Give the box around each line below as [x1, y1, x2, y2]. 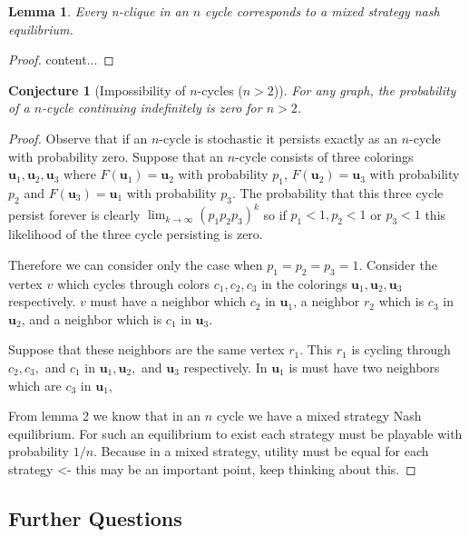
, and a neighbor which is [21, 309, 162, 328]
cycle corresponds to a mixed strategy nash [205, 2, 440, 20]
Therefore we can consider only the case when [8, 254, 263, 273]
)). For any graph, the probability [273, 80, 456, 99]
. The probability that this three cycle [231, 183, 444, 202]
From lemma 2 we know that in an [8, 406, 201, 425]
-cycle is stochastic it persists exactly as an [159, 128, 397, 147]
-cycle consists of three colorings [235, 146, 414, 165]
